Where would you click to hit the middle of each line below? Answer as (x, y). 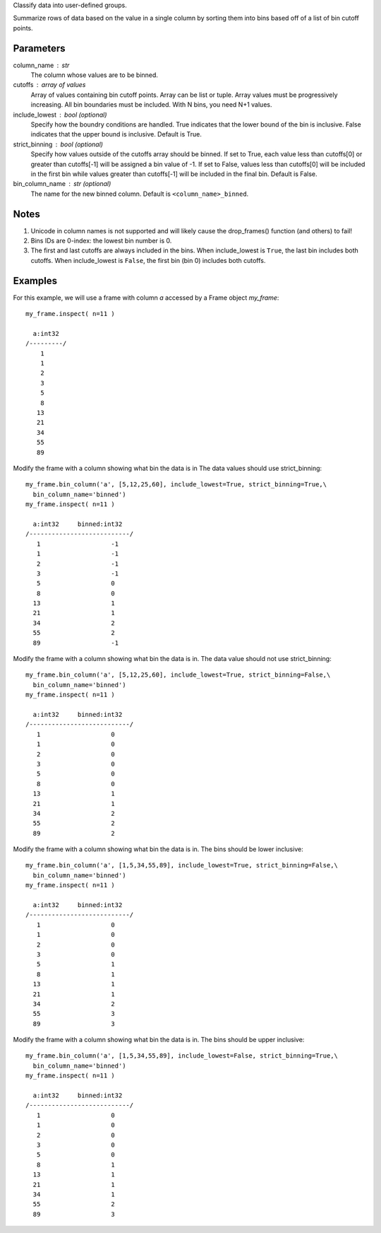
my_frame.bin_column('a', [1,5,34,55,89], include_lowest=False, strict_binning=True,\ (182, 1056)
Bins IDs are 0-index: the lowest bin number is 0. (101, 241)
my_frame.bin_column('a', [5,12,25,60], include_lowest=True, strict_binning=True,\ (176, 485)
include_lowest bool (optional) (60, 115)
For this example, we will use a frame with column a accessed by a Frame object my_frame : (146, 298)
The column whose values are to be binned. (95, 75)
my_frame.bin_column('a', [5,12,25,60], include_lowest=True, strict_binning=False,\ (178, 675)
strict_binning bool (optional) (58, 144)
